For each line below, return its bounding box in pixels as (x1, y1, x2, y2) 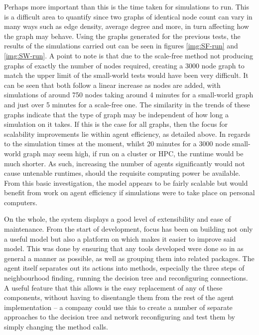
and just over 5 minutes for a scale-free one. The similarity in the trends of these (4, 99, 250, 109)
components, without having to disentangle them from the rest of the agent (4, 292, 234, 303)
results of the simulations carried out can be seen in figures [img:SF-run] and (4, 40, 238, 51)
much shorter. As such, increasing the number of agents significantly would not (4, 158, 245, 168)
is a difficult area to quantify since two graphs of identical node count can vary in (4, 11, 253, 21)
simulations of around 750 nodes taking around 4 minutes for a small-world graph (4, 89, 254, 100)
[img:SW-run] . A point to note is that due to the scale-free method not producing (4, 50, 254, 60)
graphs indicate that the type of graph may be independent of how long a (4, 109, 229, 119)
